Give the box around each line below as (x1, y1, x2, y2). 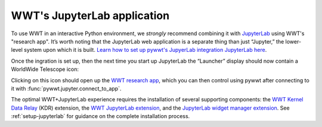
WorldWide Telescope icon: (11, 66, 79, 73)
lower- (285, 38, 301, 45)
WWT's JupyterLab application (11, 9, 170, 22)
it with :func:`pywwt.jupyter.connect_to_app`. (11, 85, 122, 92)
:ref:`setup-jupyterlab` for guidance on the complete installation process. (11, 113, 190, 120)
